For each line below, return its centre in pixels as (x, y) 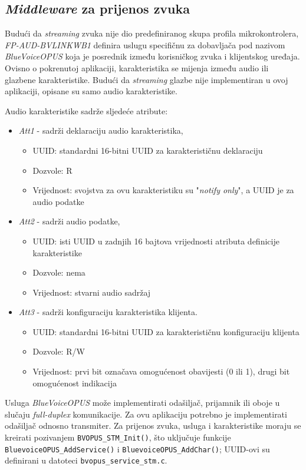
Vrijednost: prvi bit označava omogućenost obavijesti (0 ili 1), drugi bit (161, 371)
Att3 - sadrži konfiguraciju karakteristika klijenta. (108, 312)
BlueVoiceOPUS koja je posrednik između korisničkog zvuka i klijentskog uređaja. (152, 56)
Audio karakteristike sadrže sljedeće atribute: (86, 110)
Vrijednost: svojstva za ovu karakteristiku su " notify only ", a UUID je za (163, 190)
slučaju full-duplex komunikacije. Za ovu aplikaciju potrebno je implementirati (146, 414)
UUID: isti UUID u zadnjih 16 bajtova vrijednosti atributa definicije (156, 241)
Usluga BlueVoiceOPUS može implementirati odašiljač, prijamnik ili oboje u (142, 403)
